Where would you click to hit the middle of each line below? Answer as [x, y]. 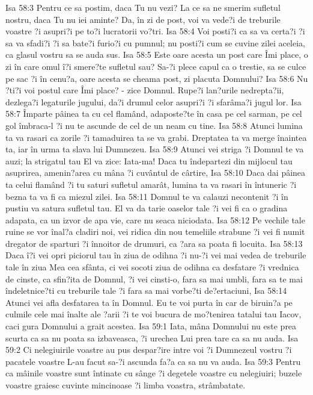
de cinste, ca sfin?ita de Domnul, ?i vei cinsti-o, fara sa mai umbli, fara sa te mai [154, 278]
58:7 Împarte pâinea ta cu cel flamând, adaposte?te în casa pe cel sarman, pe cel [154, 114]
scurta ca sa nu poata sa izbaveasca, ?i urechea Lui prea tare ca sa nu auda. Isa [152, 337]
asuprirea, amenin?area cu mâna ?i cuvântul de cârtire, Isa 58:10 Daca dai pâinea [156, 173]
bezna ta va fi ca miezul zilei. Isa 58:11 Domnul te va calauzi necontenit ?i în [147, 196]
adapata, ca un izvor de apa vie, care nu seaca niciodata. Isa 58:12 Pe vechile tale [155, 219]
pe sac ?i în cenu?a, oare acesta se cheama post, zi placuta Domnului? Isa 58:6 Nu [157, 78]
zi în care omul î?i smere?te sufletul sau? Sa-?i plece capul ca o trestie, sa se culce [156, 66]
